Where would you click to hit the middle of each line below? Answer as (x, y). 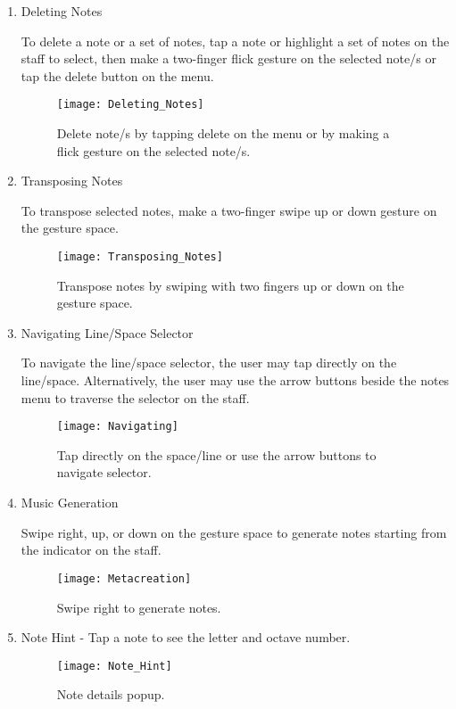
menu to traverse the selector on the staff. (135, 397)
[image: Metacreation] (124, 578)
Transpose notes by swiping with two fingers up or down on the (230, 285)
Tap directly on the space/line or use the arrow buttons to (216, 454)
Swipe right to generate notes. (139, 607)
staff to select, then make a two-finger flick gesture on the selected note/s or (228, 58)
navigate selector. (104, 472)
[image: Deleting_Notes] (130, 105)
